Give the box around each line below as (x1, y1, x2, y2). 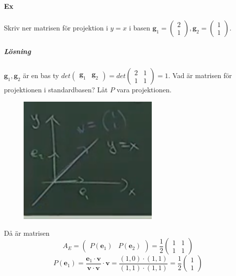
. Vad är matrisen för (168, 70, 232, 81)
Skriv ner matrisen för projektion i (4, 22, 108, 32)
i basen (129, 22, 150, 32)
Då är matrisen (4, 227, 50, 238)
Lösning (4, 46, 31, 56)
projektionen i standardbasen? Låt (4, 84, 108, 95)
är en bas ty (23, 70, 59, 81)
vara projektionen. (116, 84, 172, 95)
